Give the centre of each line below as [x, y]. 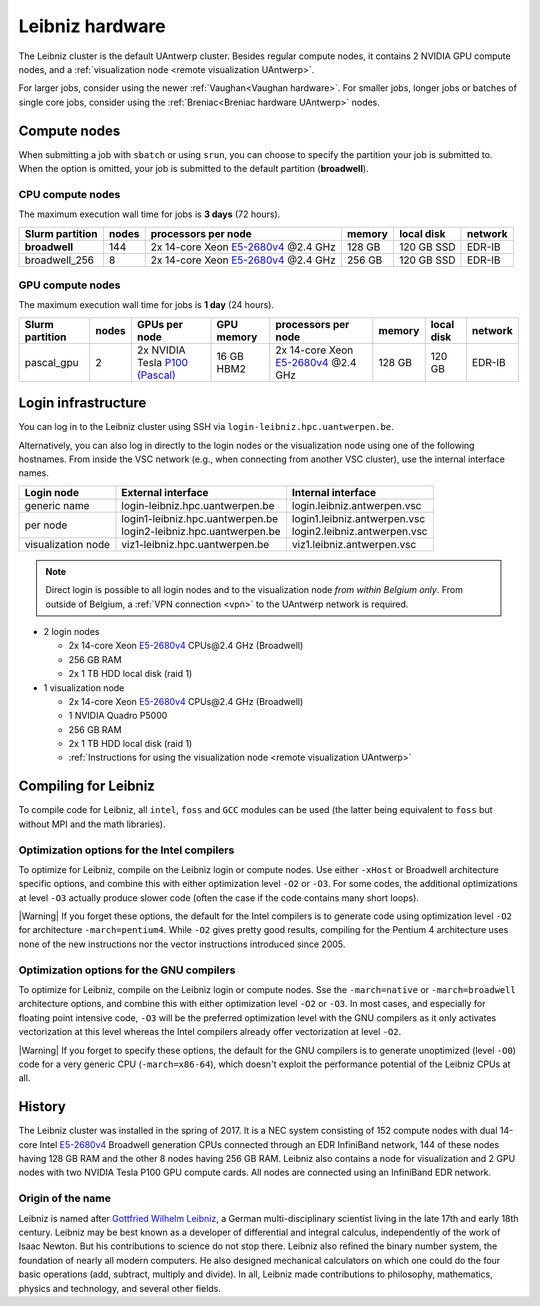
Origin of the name [65, 1198]
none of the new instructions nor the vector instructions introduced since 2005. [182, 944]
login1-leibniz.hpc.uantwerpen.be [200, 518]
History [42, 1106]
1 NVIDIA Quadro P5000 [118, 716]
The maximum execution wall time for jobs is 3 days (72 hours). [149, 214]
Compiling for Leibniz [86, 786]
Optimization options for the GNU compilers [127, 970]
